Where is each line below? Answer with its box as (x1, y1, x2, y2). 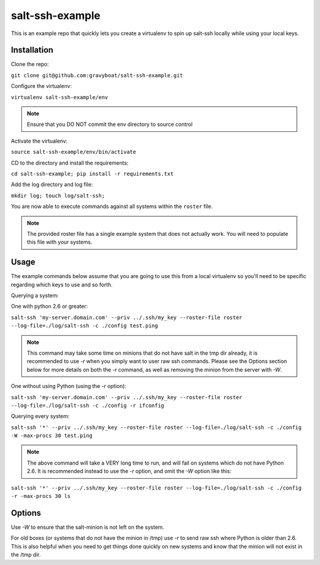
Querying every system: (11, 413, 70, 420)
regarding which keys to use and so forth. (11, 281, 113, 288)
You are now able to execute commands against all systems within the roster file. (11, 203, 213, 210)
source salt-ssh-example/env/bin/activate (11, 149, 136, 156)
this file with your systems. (27, 238, 92, 246)
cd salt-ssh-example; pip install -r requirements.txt (11, 170, 174, 177)
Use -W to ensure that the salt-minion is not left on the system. (11, 523, 164, 531)
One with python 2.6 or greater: (11, 303, 88, 310)
